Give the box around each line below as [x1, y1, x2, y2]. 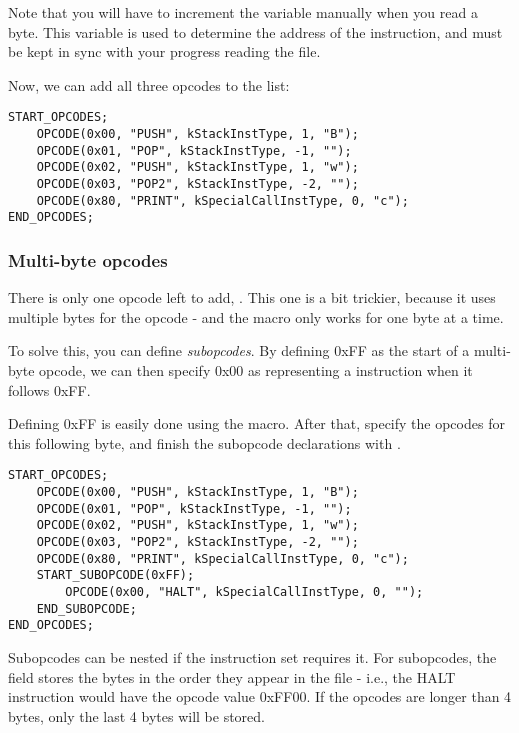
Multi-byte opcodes [8, 247, 168, 272]
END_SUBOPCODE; [36, 601, 137, 616]
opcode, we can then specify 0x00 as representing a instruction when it [39, 359, 473, 380]
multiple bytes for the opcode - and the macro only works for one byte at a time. [8, 306, 504, 327]
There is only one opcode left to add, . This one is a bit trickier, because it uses [8, 287, 496, 308]
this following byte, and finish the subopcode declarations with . [8, 432, 401, 453]
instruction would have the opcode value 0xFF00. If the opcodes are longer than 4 [8, 686, 512, 707]
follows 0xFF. [8, 379, 91, 400]
